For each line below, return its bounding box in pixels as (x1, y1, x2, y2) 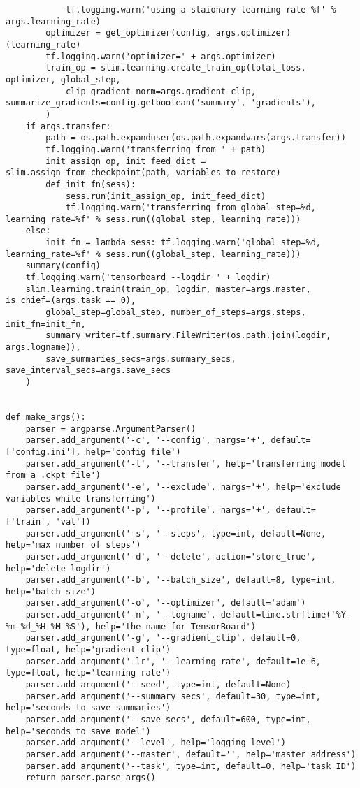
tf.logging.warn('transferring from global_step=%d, (65, 203, 316, 213)
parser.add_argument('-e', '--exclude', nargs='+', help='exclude (25, 481, 341, 492)
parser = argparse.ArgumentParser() (25, 423, 196, 434)
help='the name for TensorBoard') (95, 621, 256, 632)
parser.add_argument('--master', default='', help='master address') (25, 750, 357, 759)
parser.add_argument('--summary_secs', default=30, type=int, (25, 691, 322, 701)
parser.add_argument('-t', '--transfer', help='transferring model (25, 458, 346, 469)
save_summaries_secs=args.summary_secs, (45, 353, 236, 364)
